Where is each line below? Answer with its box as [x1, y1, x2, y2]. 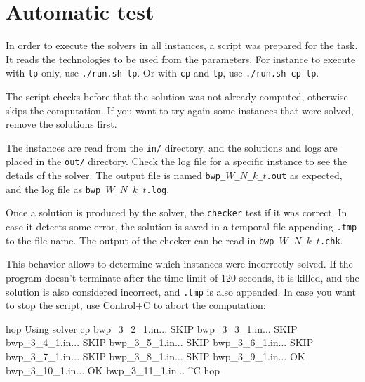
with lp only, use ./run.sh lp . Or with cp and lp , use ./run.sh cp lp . [6, 65, 319, 80]
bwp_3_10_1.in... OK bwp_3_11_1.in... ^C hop [6, 362, 220, 377]
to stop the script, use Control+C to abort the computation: [6, 298, 266, 312]
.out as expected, [266, 168, 343, 183]
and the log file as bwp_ [6, 181, 106, 196]
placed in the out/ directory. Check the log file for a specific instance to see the [6, 154, 347, 169]
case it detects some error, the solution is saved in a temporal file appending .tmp [6, 219, 357, 234]
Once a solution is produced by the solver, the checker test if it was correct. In [6, 205, 347, 220]
